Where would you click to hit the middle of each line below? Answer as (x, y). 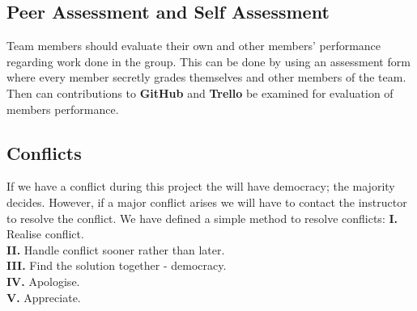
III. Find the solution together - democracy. (117, 265)
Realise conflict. (45, 234)
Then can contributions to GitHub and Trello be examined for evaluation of (200, 92)
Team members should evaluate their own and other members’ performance (194, 46)
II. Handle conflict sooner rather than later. (116, 249)
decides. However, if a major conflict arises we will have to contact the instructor (207, 202)
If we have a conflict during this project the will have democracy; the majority (201, 186)
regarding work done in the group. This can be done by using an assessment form (208, 61)
